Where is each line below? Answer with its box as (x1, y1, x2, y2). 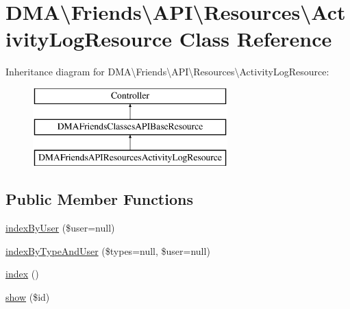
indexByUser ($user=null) (5, 221, 115, 235)
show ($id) (5, 289, 50, 304)
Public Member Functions (5, 188, 193, 210)
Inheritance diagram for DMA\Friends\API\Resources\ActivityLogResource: (5, 64, 329, 79)
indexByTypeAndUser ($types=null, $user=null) (5, 243, 210, 258)
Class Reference (179, 25, 332, 53)
